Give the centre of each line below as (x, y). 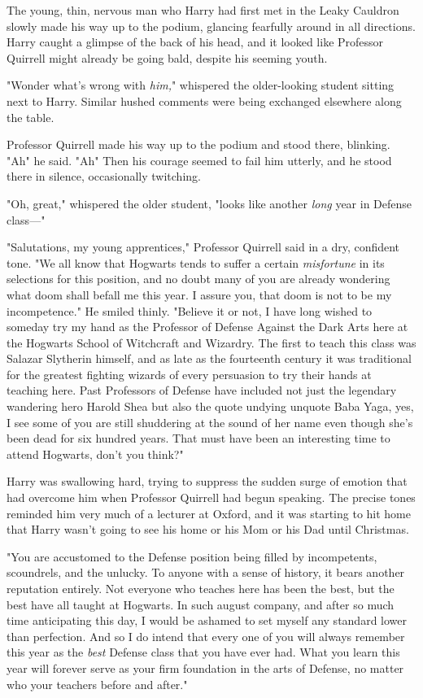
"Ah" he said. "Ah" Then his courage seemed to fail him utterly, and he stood (199, 160)
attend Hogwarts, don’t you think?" (95, 454)
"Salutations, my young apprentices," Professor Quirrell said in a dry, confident (203, 247)
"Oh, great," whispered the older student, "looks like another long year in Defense (209, 203)
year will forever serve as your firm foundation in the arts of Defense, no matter (205, 667)
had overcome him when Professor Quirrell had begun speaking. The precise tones (211, 497)
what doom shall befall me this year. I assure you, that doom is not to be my (199, 294)
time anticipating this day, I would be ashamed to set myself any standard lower (207, 620)
